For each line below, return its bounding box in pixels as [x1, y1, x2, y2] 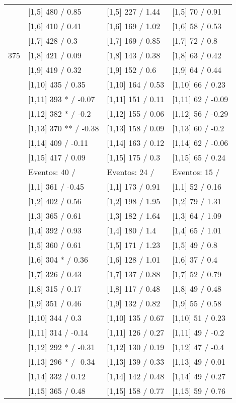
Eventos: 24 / [107, 166, 154, 178]
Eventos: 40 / [28, 166, 76, 178]
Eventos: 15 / [172, 166, 220, 178]
